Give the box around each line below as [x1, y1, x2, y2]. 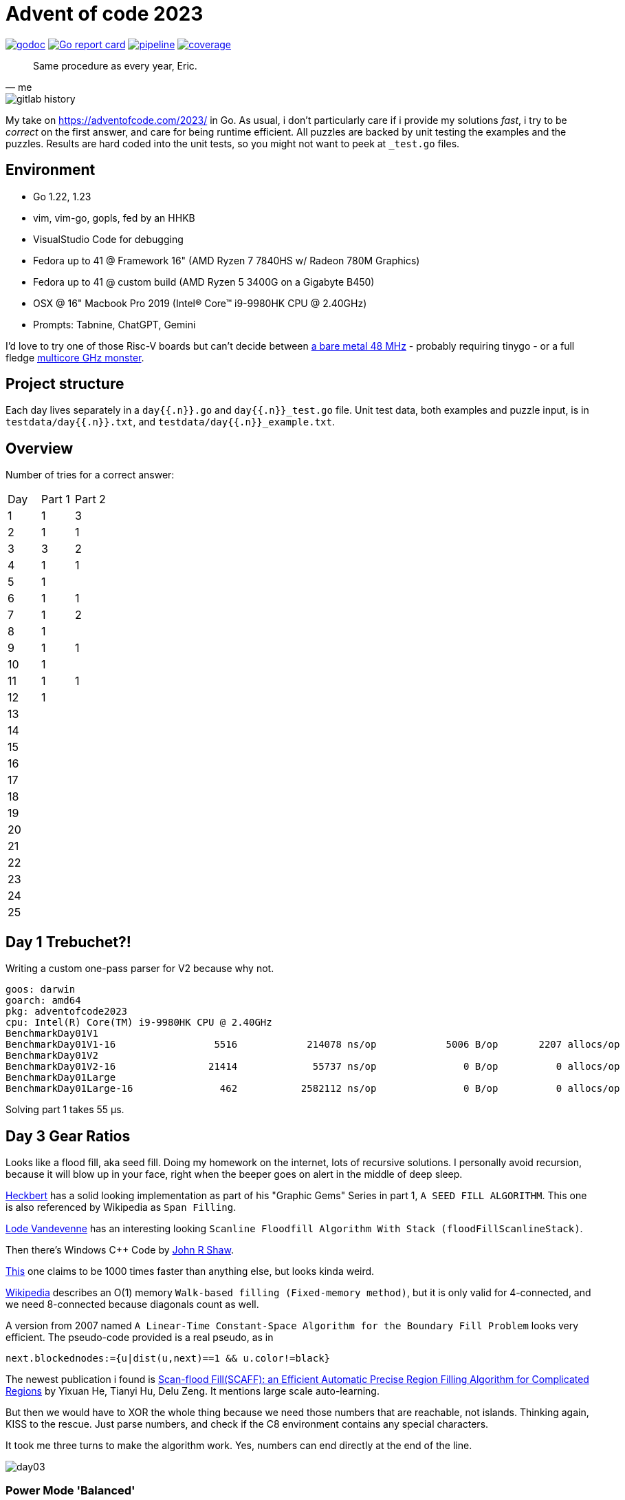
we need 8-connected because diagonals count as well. [6, 1298, 259, 1310]
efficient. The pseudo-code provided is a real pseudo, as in [6, 1331, 274, 1343]
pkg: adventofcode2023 [6, 1006, 128, 1017]
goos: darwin [6, 984, 76, 995]
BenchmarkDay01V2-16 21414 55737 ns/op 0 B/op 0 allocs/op [6, 1061, 620, 1073]
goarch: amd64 [6, 995, 81, 1006]
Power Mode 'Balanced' [6, 1483, 135, 1498]
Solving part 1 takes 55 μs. [6, 1103, 124, 1116]
